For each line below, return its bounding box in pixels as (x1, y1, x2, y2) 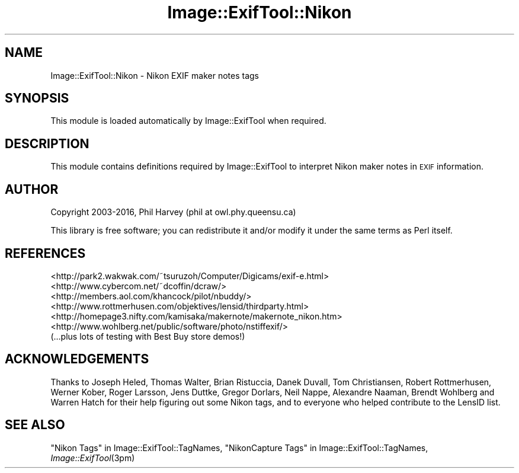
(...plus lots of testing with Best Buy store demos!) (50, 331, 245, 341)
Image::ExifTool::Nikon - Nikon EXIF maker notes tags (50, 70, 259, 81)
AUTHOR (5, 181, 59, 197)
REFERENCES (5, 245, 86, 261)
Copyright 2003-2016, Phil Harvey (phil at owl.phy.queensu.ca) (50, 207, 296, 218)
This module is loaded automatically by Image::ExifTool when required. (50, 116, 326, 126)
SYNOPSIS (5, 91, 69, 106)
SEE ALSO (5, 417, 65, 433)
